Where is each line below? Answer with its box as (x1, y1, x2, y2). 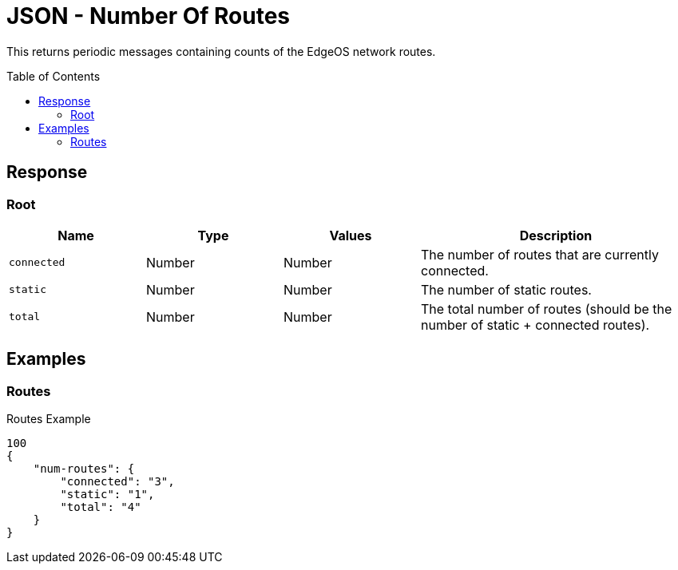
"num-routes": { (33, 462, 135, 476)
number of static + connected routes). (421, 316, 650, 333)
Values (329, 227, 372, 243)
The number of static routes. (421, 281, 592, 298)
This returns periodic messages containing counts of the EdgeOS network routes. (6, 44, 436, 58)
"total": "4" (60, 501, 141, 514)
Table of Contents (6, 69, 101, 83)
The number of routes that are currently (421, 246, 659, 263)
